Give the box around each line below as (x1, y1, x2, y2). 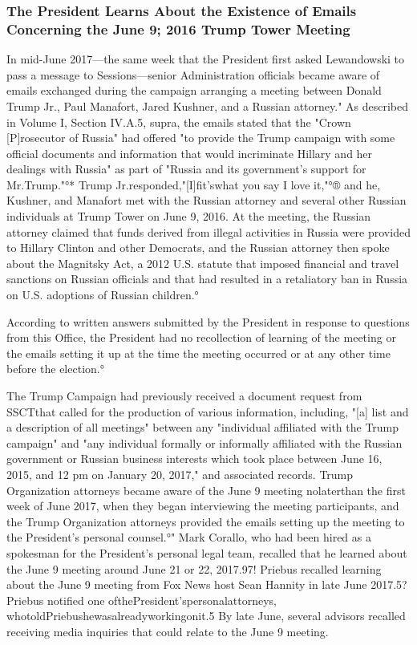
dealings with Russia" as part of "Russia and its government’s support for (6, 160, 366, 177)
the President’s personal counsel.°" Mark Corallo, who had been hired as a (6, 529, 371, 546)
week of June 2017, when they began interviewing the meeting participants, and (6, 497, 399, 514)
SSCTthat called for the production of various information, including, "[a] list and (6, 403, 409, 420)
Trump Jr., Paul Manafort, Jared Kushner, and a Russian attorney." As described (6, 97, 409, 114)
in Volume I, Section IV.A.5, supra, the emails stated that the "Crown (6, 113, 351, 130)
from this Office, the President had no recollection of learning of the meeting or (6, 329, 396, 346)
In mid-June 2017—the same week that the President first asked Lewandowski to (6, 51, 405, 67)
